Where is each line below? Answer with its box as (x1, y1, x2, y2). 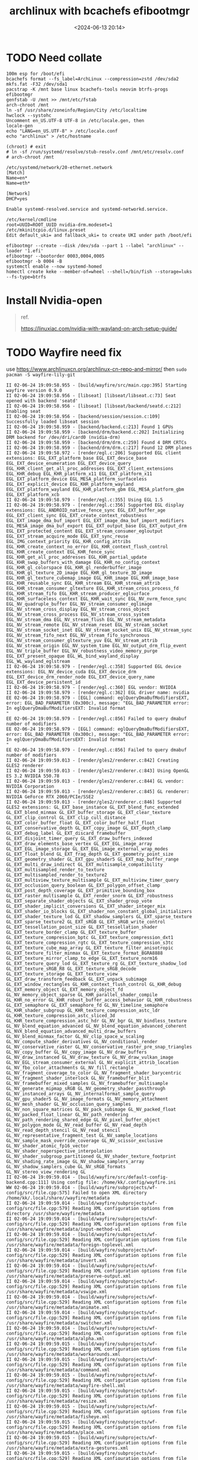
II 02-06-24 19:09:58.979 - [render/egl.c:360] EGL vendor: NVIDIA (6, 684, 177, 690)
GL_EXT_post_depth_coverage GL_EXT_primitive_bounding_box (6, 887, 155, 894)
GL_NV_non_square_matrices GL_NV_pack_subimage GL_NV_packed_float (6, 1106, 177, 1112)
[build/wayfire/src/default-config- (78, 1174, 168, 1180)
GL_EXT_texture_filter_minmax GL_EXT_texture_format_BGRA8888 (6, 950, 163, 956)
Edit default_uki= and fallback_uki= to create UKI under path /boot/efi (6, 232, 193, 238)
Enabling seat (6, 408, 41, 414)
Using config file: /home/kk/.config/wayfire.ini (51, 1179, 177, 1186)
